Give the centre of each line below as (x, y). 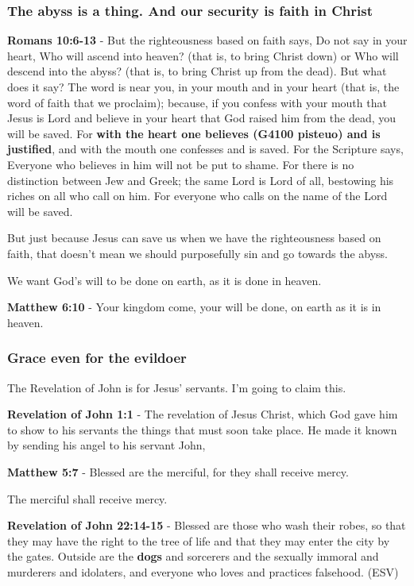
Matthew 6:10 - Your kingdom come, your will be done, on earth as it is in (194, 307)
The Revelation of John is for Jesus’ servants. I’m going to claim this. (177, 387)
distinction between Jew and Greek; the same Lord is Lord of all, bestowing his (201, 180)
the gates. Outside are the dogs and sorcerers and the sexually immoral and (193, 556)
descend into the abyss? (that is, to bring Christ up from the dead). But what (197, 71)
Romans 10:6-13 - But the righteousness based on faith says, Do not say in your (207, 40)
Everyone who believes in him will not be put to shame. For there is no (181, 164)
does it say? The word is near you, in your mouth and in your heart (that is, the (203, 87)
